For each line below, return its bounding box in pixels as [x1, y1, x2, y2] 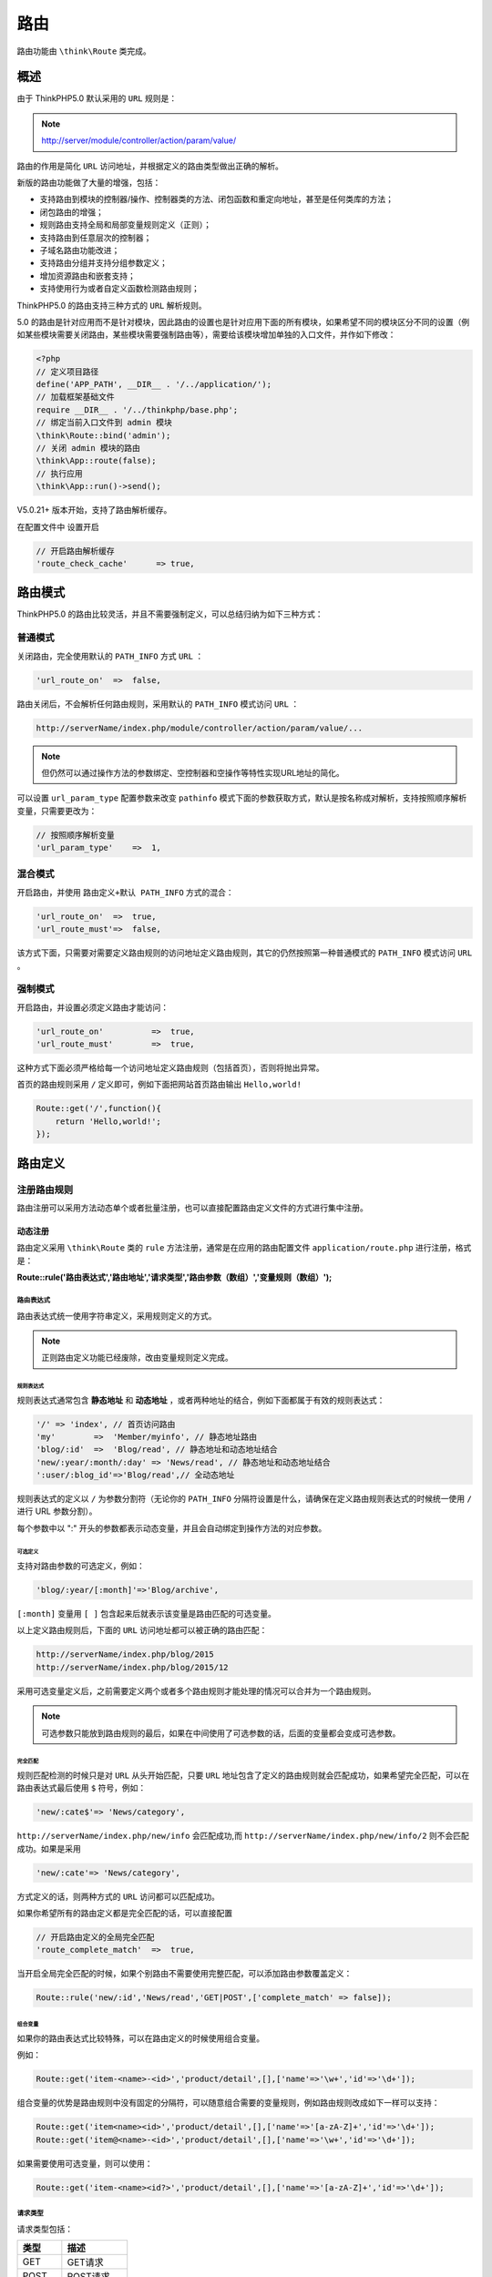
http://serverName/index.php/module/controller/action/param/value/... [36, 722, 364, 733]
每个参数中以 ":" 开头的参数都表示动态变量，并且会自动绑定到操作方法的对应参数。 [16, 1522, 327, 1534]
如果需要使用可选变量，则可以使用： [16, 2158, 153, 2169]
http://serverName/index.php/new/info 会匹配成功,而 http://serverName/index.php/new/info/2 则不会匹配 [16, 1831, 469, 1842]
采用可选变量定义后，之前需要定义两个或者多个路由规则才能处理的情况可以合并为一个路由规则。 [16, 1685, 376, 1696]
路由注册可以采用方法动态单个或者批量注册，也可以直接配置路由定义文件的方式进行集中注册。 [16, 1202, 368, 1213]
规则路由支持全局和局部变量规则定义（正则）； [39, 220, 211, 230]
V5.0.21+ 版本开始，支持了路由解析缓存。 [16, 505, 172, 516]
